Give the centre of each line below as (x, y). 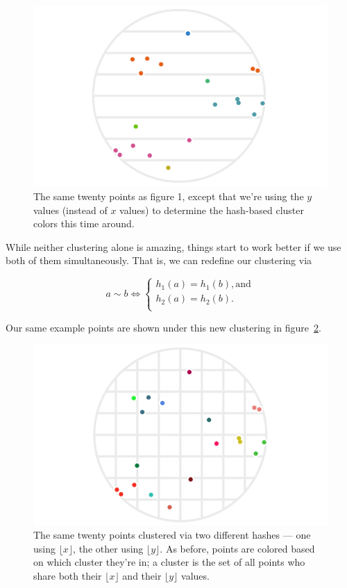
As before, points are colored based (240, 548)
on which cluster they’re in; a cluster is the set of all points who (169, 562)
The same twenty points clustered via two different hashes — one (172, 535)
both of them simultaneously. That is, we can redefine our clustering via (159, 260)
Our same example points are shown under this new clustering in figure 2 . (163, 327)
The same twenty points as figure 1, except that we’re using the (169, 196)
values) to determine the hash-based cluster (212, 210)
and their (142, 575)
